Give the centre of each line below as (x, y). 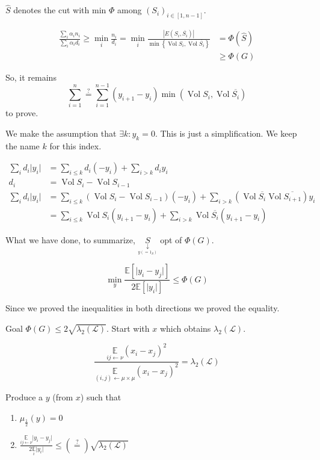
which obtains (185, 328)
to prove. (22, 113)
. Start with (128, 328)
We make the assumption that (61, 133)
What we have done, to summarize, (70, 239)
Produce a (24, 396)
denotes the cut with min (60, 10)
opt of (171, 239)
